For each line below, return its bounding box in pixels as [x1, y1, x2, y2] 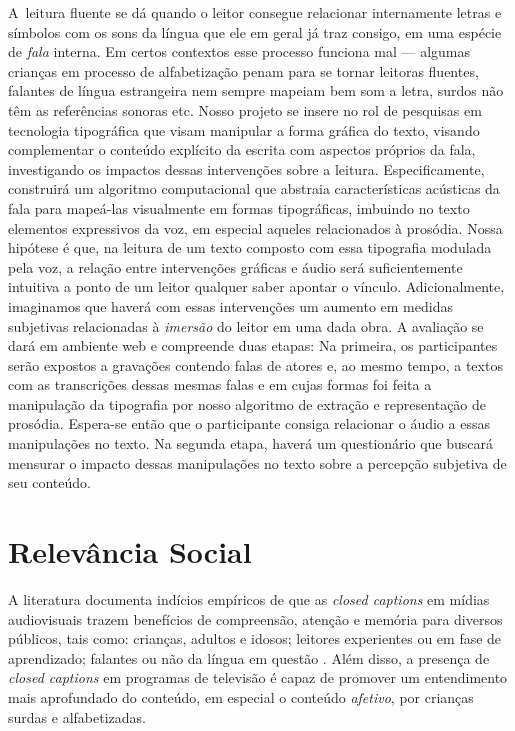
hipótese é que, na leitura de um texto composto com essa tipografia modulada [8, 237, 492, 258]
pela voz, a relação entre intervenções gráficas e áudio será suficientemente [8, 256, 463, 277]
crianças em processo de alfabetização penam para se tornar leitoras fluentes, [8, 60, 479, 81]
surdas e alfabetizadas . [8, 706, 146, 727]
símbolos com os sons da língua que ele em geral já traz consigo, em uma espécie [8, 21, 502, 42]
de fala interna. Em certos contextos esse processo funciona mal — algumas [8, 41, 471, 62]
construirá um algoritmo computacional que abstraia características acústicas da [8, 178, 500, 199]
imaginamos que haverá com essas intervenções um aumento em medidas [8, 295, 453, 316]
